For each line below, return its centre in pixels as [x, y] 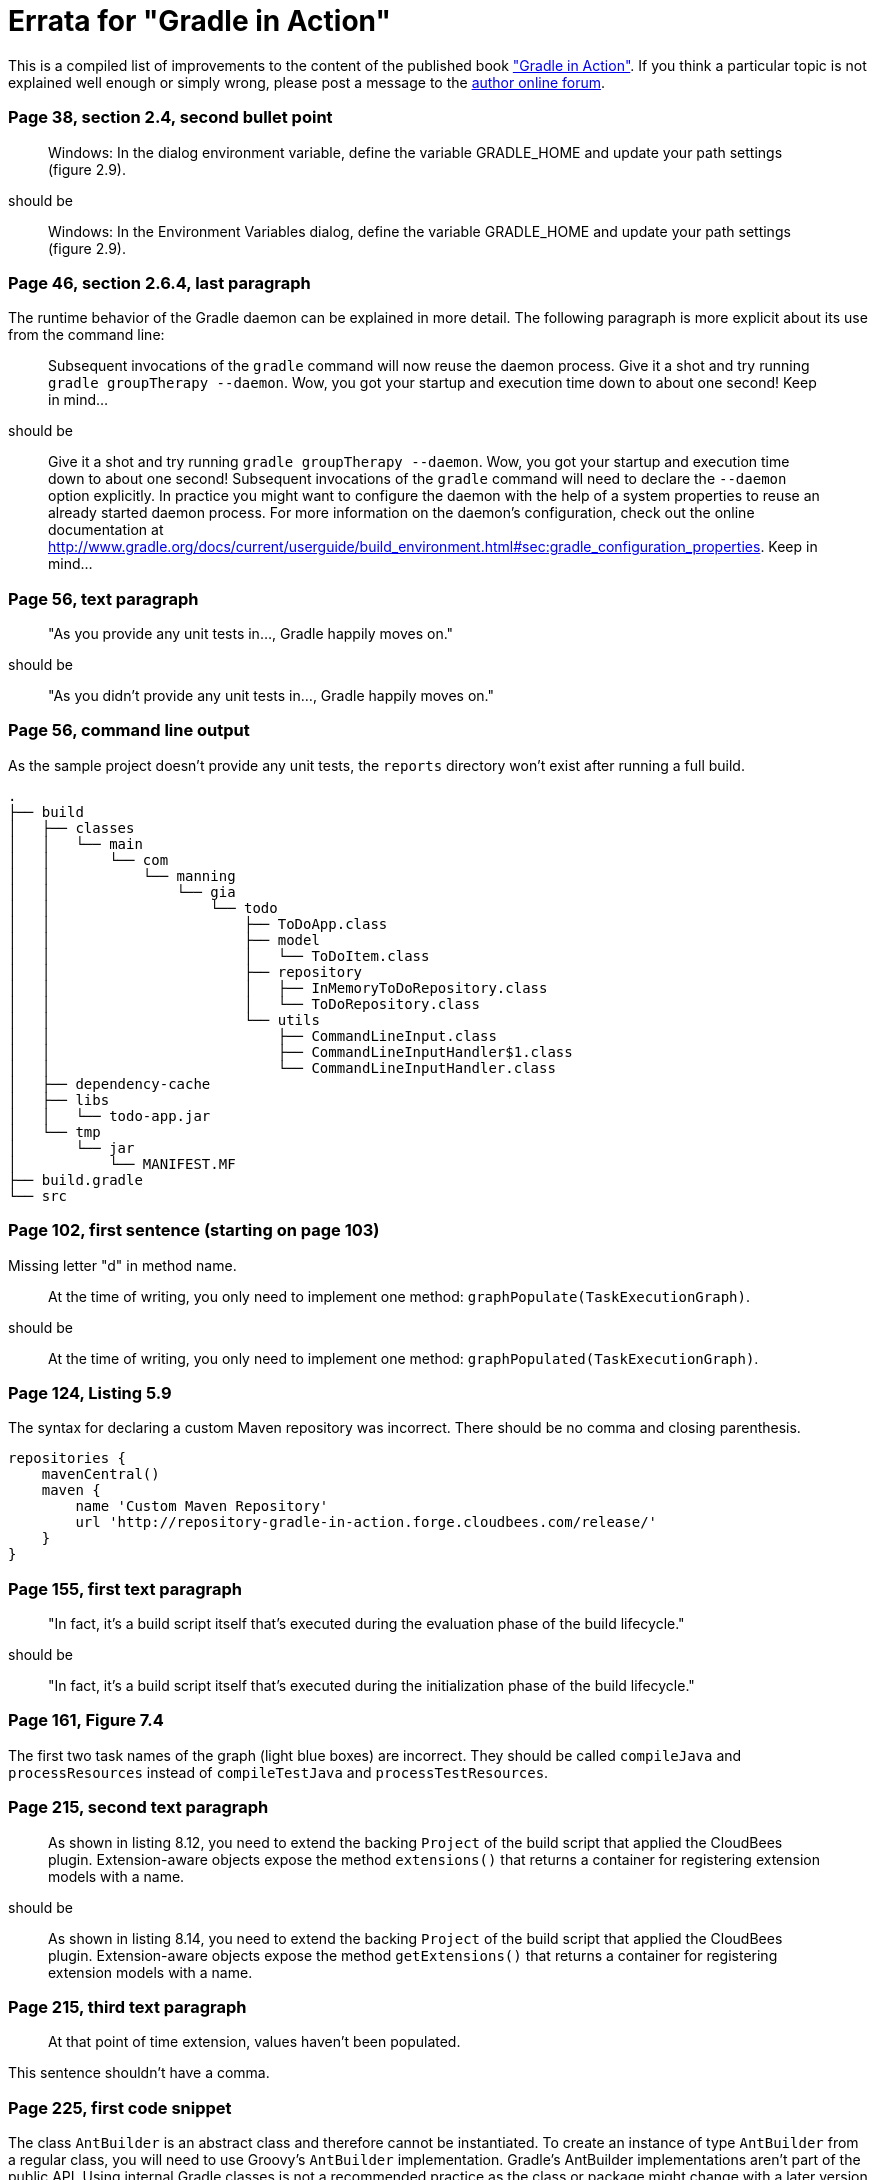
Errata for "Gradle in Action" [199, 21]
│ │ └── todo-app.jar [109, 1115]
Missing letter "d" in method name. [122, 1265]
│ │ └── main [75, 843]
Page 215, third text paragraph [127, 2006]
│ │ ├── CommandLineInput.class [252, 1035]
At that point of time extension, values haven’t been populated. [254, 2042]
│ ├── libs [59, 1099]
